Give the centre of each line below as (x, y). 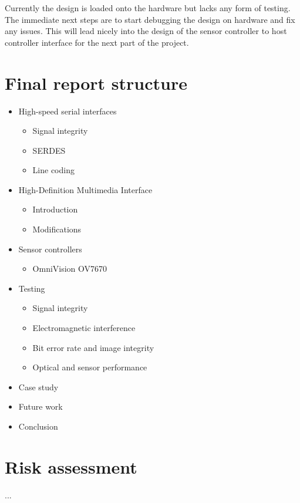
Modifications (57, 229)
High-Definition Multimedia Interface (85, 189)
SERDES (49, 150)
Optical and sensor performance (90, 367)
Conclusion (38, 426)
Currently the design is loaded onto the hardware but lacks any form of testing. (148, 8)
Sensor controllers (50, 249)
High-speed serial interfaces (68, 111)
